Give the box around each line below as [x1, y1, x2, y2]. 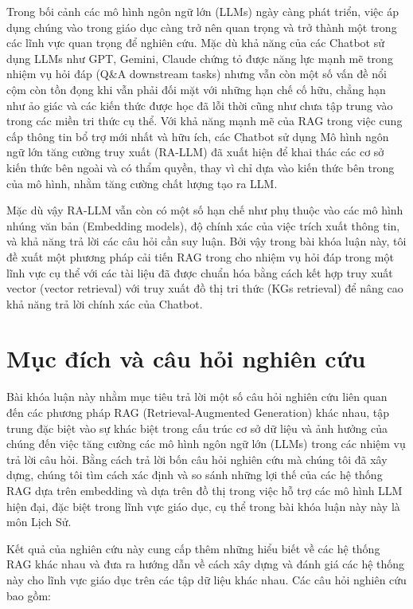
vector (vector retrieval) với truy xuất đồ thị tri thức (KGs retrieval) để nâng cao [6, 280, 403, 297]
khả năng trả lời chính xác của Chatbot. [6, 295, 203, 312]
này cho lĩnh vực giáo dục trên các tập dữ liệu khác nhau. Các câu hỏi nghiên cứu [6, 571, 407, 587]
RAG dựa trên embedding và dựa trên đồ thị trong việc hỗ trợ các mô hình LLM [6, 481, 403, 498]
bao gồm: [6, 587, 51, 603]
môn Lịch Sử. [6, 513, 72, 530]
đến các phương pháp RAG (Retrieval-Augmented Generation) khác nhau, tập [6, 404, 389, 420]
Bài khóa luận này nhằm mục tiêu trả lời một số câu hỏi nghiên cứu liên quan [6, 388, 388, 405]
